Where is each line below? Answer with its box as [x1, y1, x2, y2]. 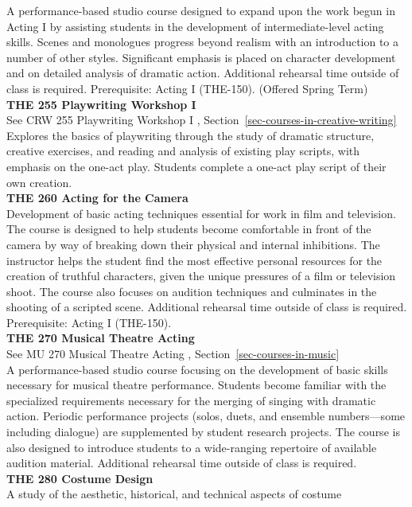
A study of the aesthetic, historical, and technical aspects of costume [6, 486, 342, 502]
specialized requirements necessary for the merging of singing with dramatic [6, 392, 376, 408]
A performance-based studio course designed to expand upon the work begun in [6, 2, 395, 18]
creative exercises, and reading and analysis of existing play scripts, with [6, 142, 360, 159]
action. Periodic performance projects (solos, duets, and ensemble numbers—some [6, 408, 406, 424]
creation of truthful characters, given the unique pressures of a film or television [6, 267, 396, 284]
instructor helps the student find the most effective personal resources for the [6, 252, 383, 268]
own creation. [6, 174, 72, 190]
